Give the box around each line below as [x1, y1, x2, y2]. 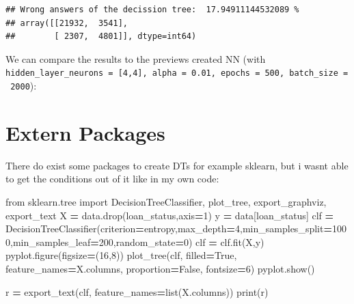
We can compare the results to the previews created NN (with [5, 51, 266, 66]
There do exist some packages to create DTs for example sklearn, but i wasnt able [5, 158, 349, 172]
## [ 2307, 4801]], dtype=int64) [5, 31, 197, 42]
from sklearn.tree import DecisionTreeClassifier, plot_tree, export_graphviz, [5, 195, 327, 208]
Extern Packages [5, 118, 165, 146]
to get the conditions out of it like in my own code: [5, 171, 219, 186]
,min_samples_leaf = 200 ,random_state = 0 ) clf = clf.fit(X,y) [10, 234, 264, 249]
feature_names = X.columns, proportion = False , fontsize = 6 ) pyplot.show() [5, 261, 315, 275]
